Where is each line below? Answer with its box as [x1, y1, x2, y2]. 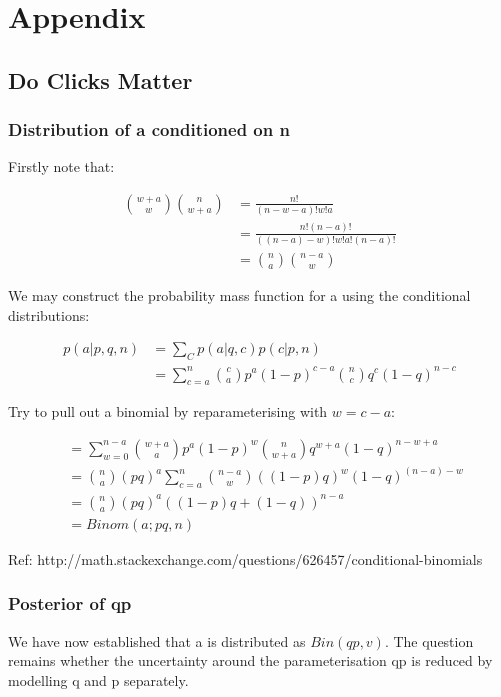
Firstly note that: [8, 156, 115, 177]
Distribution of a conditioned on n [8, 117, 290, 142]
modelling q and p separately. [8, 669, 189, 690]
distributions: [8, 304, 90, 325]
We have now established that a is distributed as [8, 630, 306, 651]
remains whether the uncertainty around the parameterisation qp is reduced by [8, 650, 493, 671]
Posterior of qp [8, 591, 132, 616]
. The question [384, 630, 474, 651]
